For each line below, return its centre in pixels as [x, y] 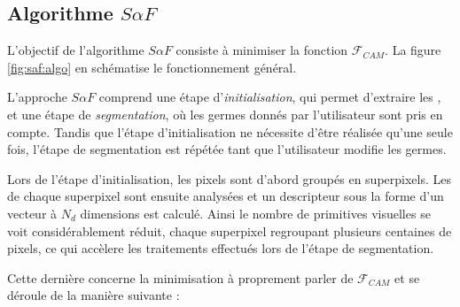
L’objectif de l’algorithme [76, 50]
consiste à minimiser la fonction [262, 50]
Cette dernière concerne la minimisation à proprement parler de [180, 277]
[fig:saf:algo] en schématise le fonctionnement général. [152, 67]
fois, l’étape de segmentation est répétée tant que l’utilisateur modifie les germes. [227, 149]
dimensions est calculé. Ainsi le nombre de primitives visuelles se [255, 213]
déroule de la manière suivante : [94, 295]
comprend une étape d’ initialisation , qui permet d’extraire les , [270, 97]
